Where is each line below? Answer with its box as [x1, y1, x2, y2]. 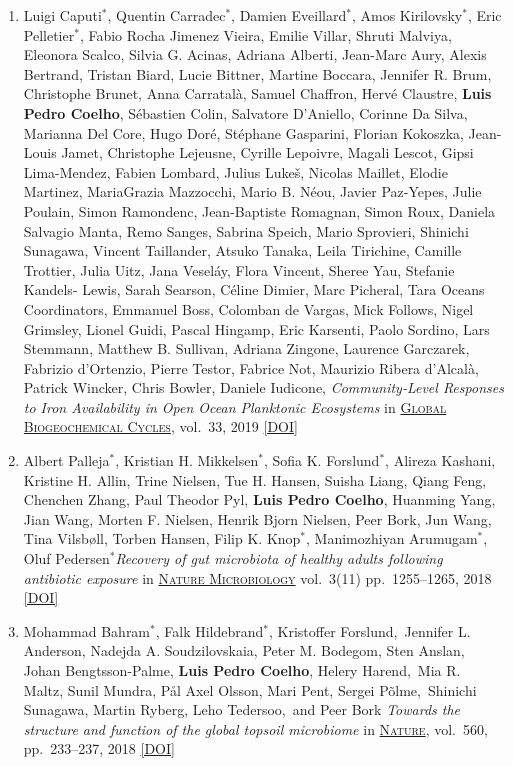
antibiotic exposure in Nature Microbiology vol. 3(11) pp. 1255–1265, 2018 [23, 567, 492, 588]
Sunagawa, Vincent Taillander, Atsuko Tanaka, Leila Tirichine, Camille [23, 240, 462, 261]
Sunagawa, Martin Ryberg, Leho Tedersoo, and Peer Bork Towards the [23, 699, 461, 720]
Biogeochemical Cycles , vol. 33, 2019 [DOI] [23, 416, 298, 437]
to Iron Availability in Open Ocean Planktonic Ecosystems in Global [23, 396, 447, 417]
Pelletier [23, 24, 75, 45]
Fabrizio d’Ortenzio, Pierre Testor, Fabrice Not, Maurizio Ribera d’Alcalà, [23, 357, 479, 378]
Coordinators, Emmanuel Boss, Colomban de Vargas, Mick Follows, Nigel [23, 298, 474, 319]
